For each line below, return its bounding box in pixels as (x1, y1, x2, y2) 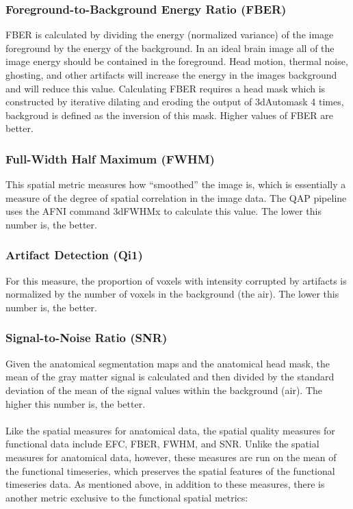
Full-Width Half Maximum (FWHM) (5, 150, 215, 167)
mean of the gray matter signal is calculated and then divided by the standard (5, 369, 335, 384)
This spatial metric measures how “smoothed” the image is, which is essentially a (5, 177, 346, 192)
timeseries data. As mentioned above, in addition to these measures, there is (5, 477, 325, 491)
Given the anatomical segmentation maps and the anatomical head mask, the (5, 356, 330, 370)
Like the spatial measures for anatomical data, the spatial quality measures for (5, 423, 335, 437)
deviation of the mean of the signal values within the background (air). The (5, 382, 323, 397)
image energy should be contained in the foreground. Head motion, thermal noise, (5, 54, 348, 68)
